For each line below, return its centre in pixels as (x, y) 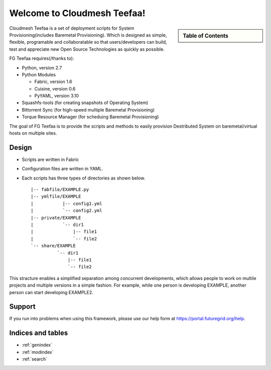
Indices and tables (39, 333)
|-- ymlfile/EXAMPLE (56, 197)
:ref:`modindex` (38, 352)
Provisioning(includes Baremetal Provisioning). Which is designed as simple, (88, 35)
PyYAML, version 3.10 (57, 96)
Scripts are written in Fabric (50, 159)
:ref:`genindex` (37, 345)
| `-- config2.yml (66, 211)
